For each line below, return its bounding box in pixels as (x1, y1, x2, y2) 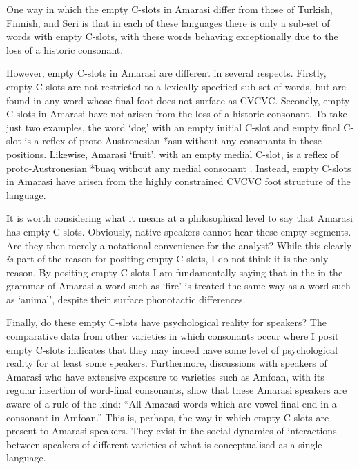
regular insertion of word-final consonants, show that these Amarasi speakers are (6, 383, 347, 397)
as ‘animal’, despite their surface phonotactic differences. (6, 291, 246, 306)
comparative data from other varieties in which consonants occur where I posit (6, 329, 339, 343)
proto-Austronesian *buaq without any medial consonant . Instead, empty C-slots (6, 160, 351, 175)
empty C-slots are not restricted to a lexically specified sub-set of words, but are (6, 79, 346, 93)
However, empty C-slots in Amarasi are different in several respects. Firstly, (6, 66, 327, 80)
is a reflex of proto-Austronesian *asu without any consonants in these (24, 133, 322, 148)
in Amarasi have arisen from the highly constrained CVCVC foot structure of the (6, 174, 351, 189)
